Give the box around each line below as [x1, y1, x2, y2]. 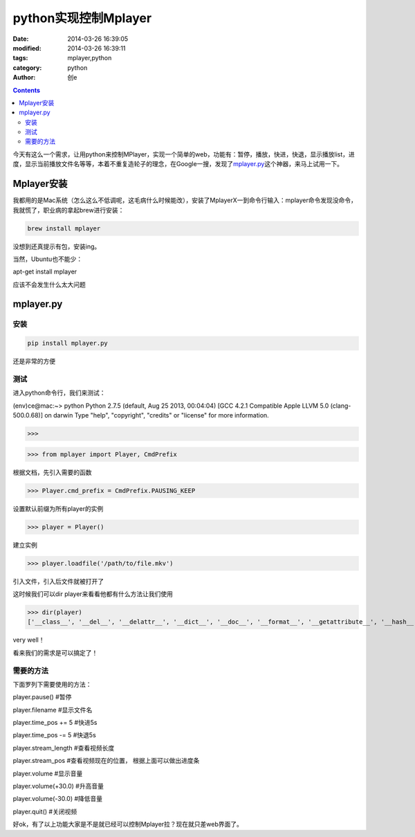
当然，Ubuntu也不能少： [12, 255, 83, 263]
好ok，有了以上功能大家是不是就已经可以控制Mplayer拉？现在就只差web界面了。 [12, 820, 243, 829]
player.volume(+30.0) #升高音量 [12, 782, 104, 790]
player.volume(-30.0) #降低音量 [12, 795, 103, 803]
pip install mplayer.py [27, 339, 109, 348]
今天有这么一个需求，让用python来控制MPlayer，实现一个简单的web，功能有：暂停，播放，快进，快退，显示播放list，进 [12, 150, 356, 159]
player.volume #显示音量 [12, 769, 83, 777]
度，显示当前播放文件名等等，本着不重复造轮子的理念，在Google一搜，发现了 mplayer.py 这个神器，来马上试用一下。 [12, 160, 344, 168]
